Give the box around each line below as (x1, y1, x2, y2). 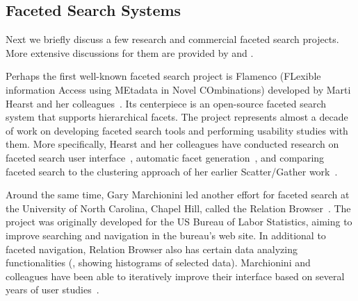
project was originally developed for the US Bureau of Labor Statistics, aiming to (6, 214, 352, 229)
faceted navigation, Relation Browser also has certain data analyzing (6, 241, 298, 256)
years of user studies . (6, 282, 99, 297)
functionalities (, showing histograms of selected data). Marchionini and (6, 255, 311, 270)
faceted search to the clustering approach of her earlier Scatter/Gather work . (6, 164, 338, 178)
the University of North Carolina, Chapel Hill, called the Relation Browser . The (6, 200, 351, 215)
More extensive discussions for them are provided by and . (6, 45, 254, 60)
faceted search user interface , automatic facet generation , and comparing (6, 150, 325, 164)
